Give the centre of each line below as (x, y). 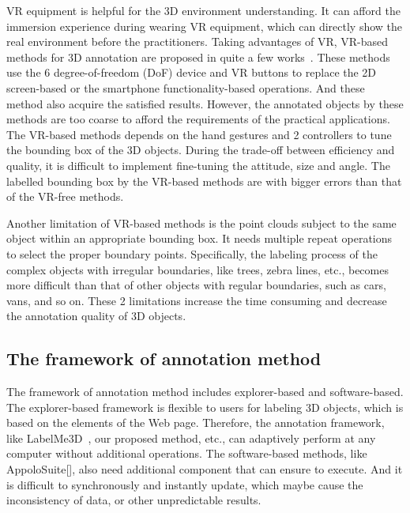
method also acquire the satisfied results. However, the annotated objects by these (205, 103)
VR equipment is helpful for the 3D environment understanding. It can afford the (203, 10)
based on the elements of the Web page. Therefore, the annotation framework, (196, 422)
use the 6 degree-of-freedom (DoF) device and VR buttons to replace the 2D (192, 72)
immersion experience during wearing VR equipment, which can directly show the (205, 26)
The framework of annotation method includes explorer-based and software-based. (205, 392)
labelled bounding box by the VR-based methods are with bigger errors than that (204, 181)
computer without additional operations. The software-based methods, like (187, 453)
